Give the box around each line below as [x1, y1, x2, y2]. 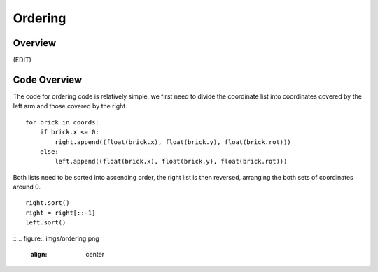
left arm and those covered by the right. [13, 102, 127, 110]
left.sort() [25, 219, 66, 227]
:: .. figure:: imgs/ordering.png [13, 234, 99, 243]
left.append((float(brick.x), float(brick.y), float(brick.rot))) [55, 157, 288, 166]
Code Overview [13, 73, 83, 85]
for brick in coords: [25, 118, 99, 126]
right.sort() [25, 199, 70, 207]
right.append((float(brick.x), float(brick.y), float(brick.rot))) [55, 138, 291, 146]
